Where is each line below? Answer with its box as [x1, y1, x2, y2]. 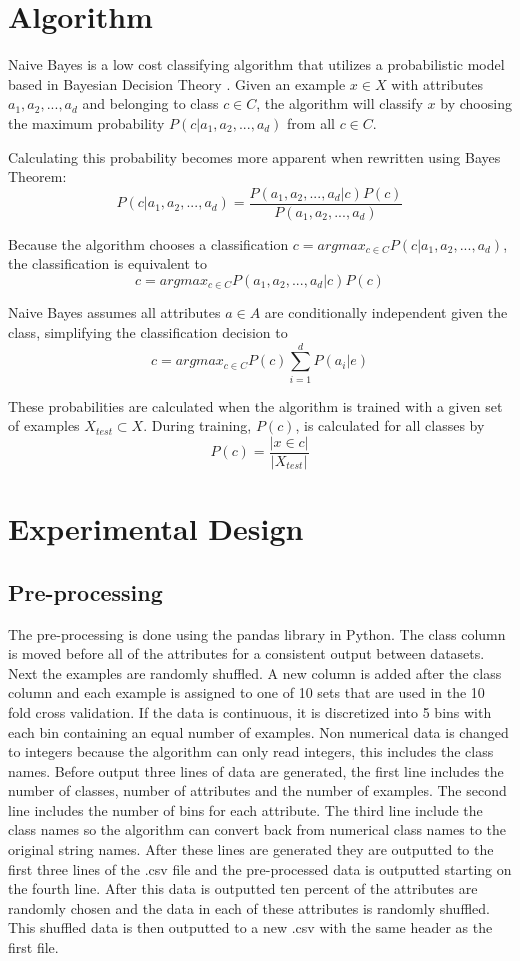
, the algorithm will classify [256, 93, 423, 114]
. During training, [143, 415, 252, 436]
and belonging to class [82, 93, 219, 114]
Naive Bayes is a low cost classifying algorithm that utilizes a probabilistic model [8, 54, 505, 75]
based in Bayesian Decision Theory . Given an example [8, 73, 346, 94]
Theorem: [8, 166, 67, 187]
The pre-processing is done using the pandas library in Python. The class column [8, 623, 506, 644]
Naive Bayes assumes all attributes [8, 302, 221, 323]
